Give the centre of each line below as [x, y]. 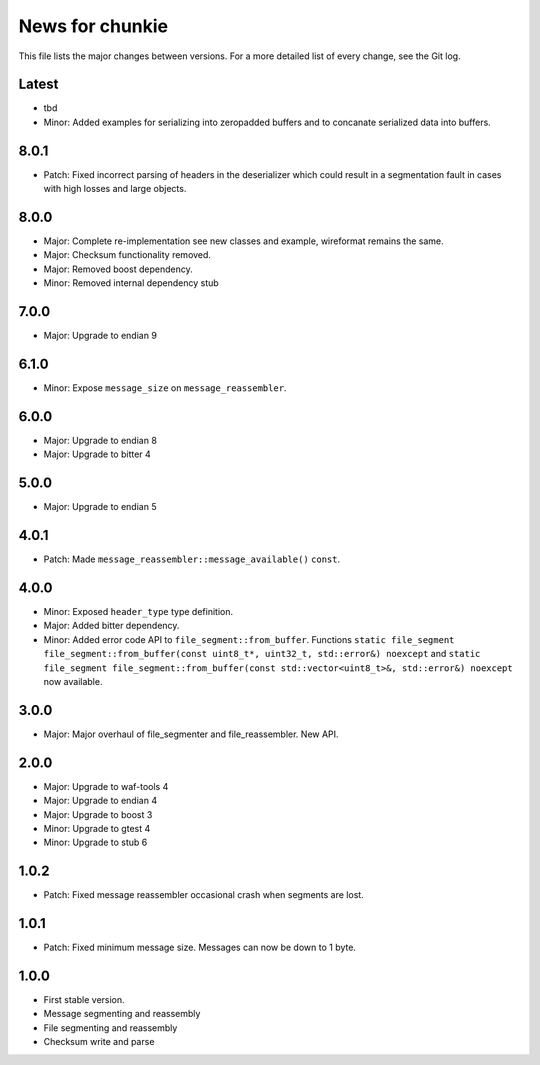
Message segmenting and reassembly [122, 1014]
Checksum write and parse [99, 1042]
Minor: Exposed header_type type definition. [138, 612]
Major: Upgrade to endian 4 [100, 801]
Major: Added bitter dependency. [111, 626]
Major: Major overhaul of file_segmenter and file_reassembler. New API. [191, 734]
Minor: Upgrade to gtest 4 [97, 828]
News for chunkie [93, 26]
